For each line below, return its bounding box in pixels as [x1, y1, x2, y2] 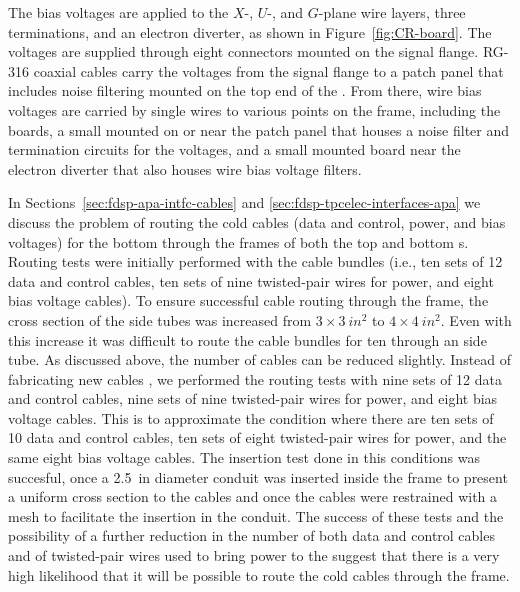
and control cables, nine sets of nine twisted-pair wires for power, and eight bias [8, 388, 498, 409]
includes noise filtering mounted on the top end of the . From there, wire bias [8, 80, 482, 101]
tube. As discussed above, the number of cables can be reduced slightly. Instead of [8, 349, 512, 370]
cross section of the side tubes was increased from [8, 309, 312, 330]
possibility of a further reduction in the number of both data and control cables [8, 525, 495, 546]
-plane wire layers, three [318, 2, 466, 22]
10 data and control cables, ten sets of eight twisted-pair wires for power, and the [8, 427, 507, 448]
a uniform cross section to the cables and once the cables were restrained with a [8, 486, 498, 507]
